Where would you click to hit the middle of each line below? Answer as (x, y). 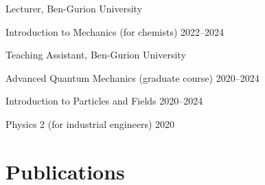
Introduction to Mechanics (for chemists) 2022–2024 (115, 31)
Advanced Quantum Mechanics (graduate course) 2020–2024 (132, 77)
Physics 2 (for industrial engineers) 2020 (90, 123)
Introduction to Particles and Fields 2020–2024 (104, 101)
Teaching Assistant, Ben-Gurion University (96, 55)
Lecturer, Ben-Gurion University (74, 8)
